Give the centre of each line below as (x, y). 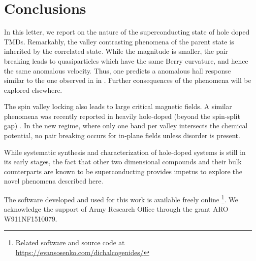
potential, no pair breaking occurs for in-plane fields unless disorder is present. (122, 135)
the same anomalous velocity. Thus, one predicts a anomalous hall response (118, 70)
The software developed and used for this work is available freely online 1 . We (121, 199)
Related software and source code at (70, 242)
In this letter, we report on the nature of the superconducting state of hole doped (127, 32)
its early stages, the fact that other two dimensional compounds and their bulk (123, 162)
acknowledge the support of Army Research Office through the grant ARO (116, 209)
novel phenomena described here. (54, 181)
